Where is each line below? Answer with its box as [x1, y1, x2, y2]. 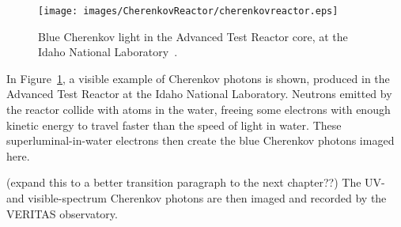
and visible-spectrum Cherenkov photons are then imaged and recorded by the [6, 190, 387, 206]
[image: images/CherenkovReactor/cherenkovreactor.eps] [38, 6, 339, 17]
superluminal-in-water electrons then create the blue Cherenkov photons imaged [6, 132, 395, 149]
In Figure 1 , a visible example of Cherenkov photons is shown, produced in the [6, 70, 390, 86]
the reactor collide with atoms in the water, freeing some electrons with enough [6, 101, 391, 118]
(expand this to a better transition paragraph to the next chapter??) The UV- [6, 174, 385, 191]
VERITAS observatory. [6, 205, 118, 221]
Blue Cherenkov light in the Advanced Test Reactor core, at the [38, 28, 348, 44]
